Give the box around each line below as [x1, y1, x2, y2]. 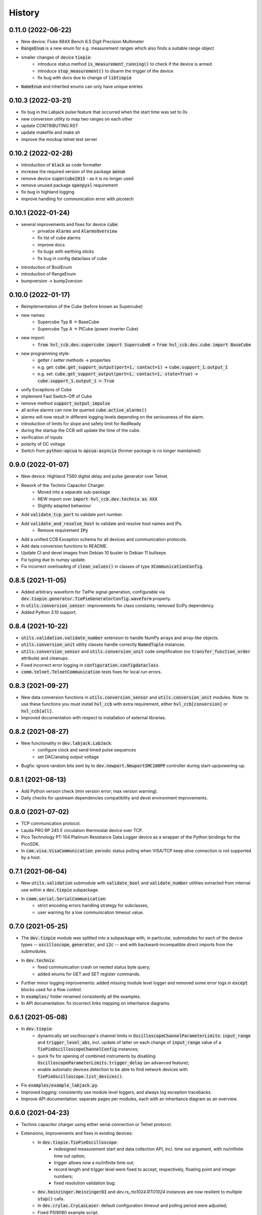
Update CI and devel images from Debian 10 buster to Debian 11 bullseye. [21, 550, 167, 556]
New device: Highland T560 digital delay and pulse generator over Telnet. [21, 473, 168, 479]
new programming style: [21, 350, 70, 357]
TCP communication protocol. [21, 820, 81, 826]
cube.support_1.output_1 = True [37, 378, 115, 383]
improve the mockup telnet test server [21, 136, 98, 142]
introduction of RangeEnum [21, 271, 76, 277]
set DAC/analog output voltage [37, 754, 99, 760]
